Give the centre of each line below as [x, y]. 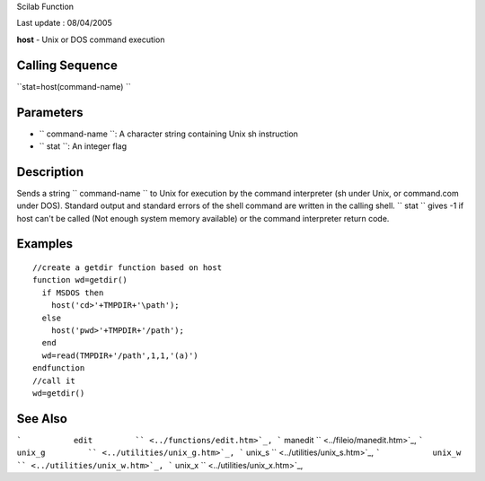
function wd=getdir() [80, 280]
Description [50, 172]
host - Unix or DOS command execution [91, 39]
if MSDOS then [73, 293]
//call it [54, 380]
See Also [42, 419]
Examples [45, 244]
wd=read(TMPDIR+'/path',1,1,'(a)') [120, 355]
